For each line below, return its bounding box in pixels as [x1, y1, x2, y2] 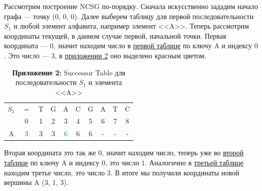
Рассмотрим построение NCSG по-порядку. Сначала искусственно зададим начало [4, 1, 258, 11]
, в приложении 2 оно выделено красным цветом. [55, 50, 206, 60]
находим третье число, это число [4, 167, 105, 177]
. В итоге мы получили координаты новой [111, 167, 239, 177]
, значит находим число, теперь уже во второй [101, 147, 244, 158]
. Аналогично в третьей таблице [145, 157, 244, 167]
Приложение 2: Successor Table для [12, 67, 126, 77]
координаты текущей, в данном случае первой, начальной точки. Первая [4, 30, 226, 41]
